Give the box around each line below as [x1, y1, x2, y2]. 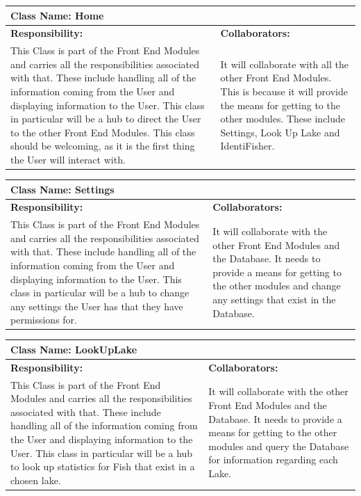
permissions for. [10, 312, 77, 327]
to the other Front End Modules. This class [10, 125, 195, 139]
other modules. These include [220, 111, 346, 126]
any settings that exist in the [212, 291, 336, 306]
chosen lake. [10, 472, 61, 487]
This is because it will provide [220, 83, 348, 98]
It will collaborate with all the [220, 56, 349, 71]
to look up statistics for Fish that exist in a [10, 459, 195, 474]
